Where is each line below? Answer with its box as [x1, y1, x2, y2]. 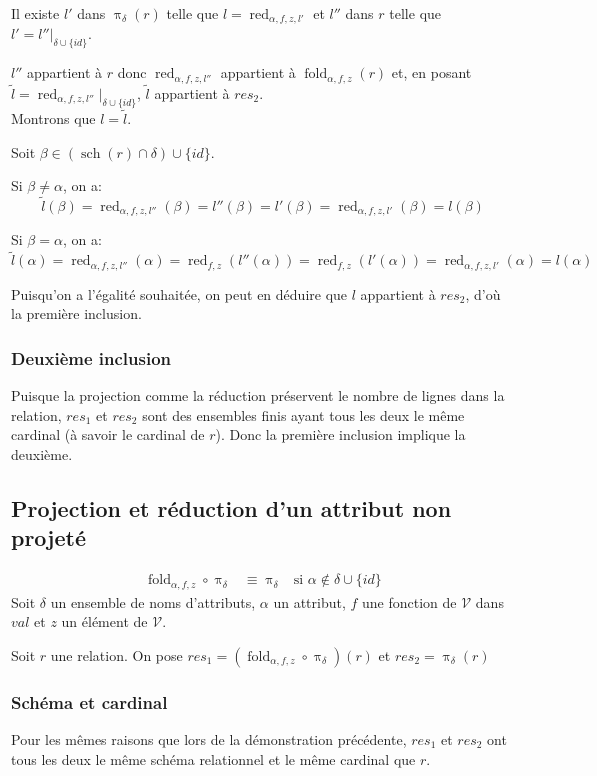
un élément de [61, 611, 148, 632]
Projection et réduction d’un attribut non [11, 492, 452, 523]
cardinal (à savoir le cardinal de [11, 424, 205, 445]
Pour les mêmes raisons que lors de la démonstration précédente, [11, 728, 407, 749]
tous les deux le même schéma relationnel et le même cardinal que [11, 748, 416, 769]
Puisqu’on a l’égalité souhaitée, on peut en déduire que [11, 283, 348, 304]
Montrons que [11, 107, 96, 128]
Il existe [11, 3, 60, 23]
